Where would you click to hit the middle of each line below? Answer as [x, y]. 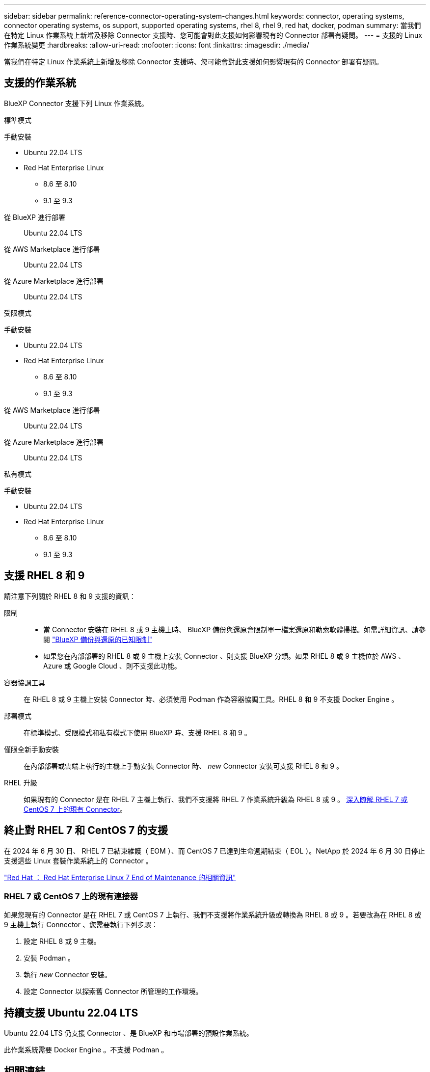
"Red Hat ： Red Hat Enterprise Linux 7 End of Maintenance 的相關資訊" [120, 877]
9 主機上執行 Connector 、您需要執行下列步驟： [81, 925]
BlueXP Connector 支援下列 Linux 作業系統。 [76, 103]
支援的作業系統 [40, 83]
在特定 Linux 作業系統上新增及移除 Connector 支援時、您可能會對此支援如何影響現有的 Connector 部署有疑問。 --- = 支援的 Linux [213, 35]
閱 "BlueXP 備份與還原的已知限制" [98, 639]
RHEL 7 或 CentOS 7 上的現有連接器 [71, 896]
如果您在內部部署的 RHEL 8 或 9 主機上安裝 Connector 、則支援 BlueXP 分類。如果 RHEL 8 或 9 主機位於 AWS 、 [224, 656]
